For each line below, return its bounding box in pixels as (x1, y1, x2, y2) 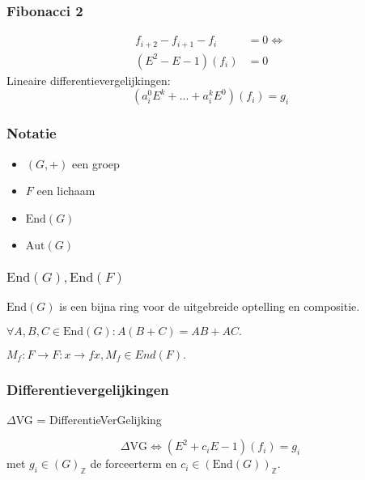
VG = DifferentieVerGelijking (15, 410, 162, 427)
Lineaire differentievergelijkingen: (6, 71, 171, 88)
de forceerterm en (90, 455, 177, 472)
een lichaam (36, 182, 95, 199)
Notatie (6, 123, 57, 143)
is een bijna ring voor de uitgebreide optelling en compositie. (59, 298, 360, 315)
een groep (72, 155, 120, 172)
